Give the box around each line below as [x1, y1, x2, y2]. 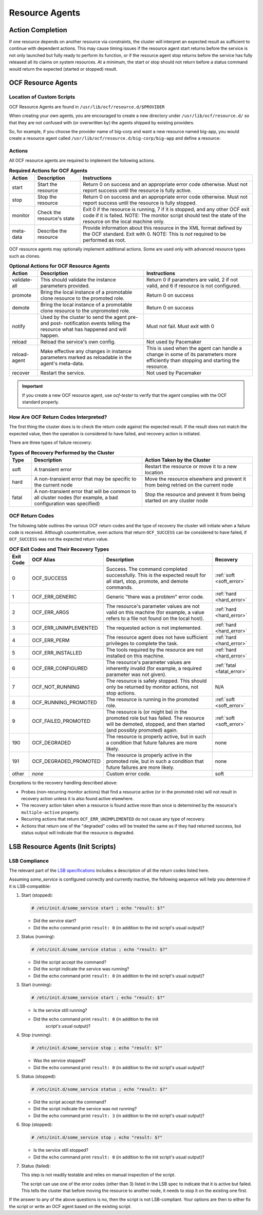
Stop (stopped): [21, 1121, 53, 1128]
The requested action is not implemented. [106, 624, 202, 631]
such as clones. [9, 253, 41, 259]
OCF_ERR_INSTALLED [32, 650, 82, 656]
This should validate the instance [40, 276, 116, 283]
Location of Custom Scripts [9, 94, 75, 100]
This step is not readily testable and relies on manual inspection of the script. [21, 1172, 176, 1178]
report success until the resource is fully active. [83, 187, 192, 194]
